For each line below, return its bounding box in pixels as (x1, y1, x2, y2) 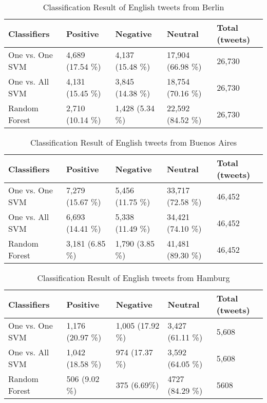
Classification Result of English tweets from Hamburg (37, 272, 230, 284)
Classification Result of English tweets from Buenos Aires (30, 136, 237, 148)
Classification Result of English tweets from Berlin (43, 1, 224, 13)
